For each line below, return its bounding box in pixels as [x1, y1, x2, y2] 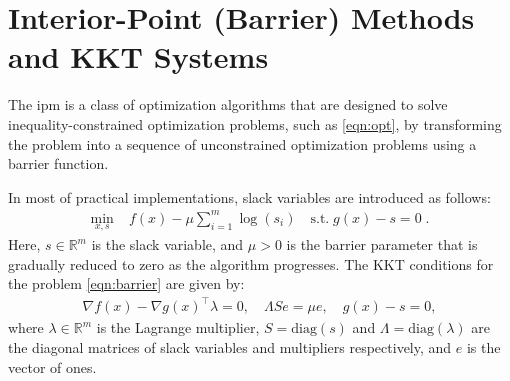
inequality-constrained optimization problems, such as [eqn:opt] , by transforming [8, 113, 502, 134]
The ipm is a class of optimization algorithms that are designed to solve [8, 94, 448, 115]
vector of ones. [8, 356, 97, 377]
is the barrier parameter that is [286, 234, 478, 255]
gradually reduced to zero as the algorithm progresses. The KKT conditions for [8, 253, 494, 274]
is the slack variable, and [91, 234, 244, 255]
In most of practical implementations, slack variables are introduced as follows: [8, 186, 491, 207]
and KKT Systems [8, 36, 269, 77]
